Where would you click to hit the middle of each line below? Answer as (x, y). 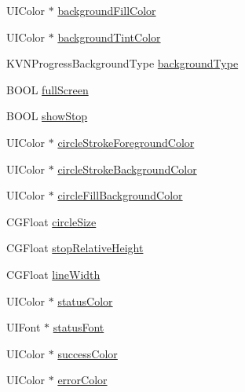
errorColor (82, 380)
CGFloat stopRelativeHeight (75, 248)
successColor (88, 353)
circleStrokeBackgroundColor (127, 169)
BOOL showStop (47, 116)
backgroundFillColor (107, 10)
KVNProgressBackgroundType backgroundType (122, 63)
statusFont (79, 327)
